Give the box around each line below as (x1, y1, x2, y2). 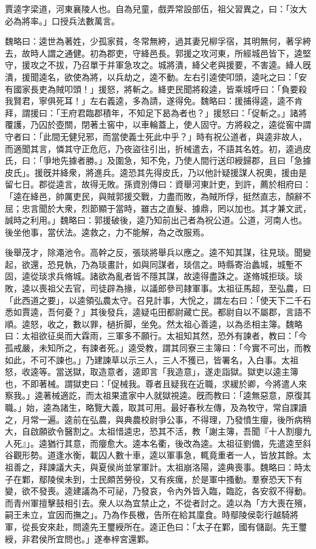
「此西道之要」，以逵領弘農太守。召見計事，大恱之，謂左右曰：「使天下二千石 (5, 293, 311, 306)
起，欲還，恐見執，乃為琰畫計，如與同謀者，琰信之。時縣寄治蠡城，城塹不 (5, 257, 303, 270)
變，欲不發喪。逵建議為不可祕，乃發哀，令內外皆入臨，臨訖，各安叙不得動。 (5, 484, 311, 497)
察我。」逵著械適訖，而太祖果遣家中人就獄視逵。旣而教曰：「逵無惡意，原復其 (5, 389, 311, 402)
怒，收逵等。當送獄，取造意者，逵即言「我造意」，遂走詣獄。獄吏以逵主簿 (5, 365, 298, 378)
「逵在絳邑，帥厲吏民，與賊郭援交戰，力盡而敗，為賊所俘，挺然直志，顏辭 (5, 189, 303, 202)
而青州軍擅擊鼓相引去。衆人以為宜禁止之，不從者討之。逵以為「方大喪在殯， (5, 496, 311, 509)
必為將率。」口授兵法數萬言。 (5, 14, 120, 27)
